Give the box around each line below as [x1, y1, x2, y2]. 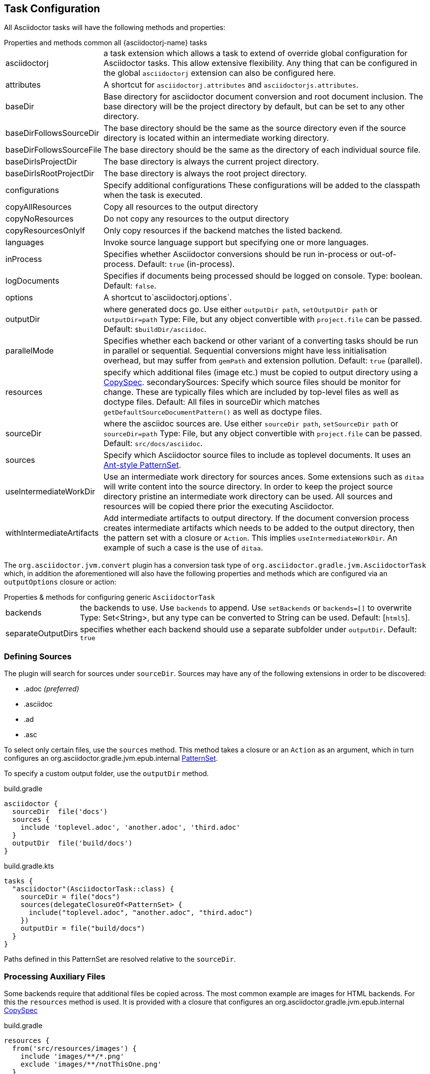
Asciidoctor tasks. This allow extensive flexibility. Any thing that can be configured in [103, 58, 417, 68]
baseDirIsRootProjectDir [5, 168, 94, 179]
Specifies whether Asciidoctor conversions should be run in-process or [103, 249, 368, 260]
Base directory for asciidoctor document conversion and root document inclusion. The [103, 92, 423, 102]
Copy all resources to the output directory [103, 202, 258, 212]
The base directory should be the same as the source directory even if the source [103, 123, 406, 133]
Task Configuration [4, 2, 100, 15]
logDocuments [5, 276, 60, 286]
